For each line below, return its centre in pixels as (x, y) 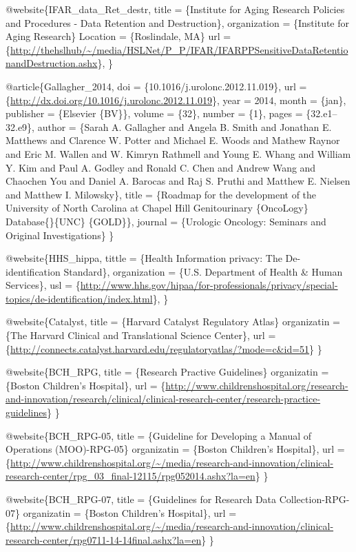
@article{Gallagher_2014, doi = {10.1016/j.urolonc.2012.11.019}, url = (156, 86)
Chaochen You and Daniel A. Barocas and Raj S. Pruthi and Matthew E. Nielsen (178, 181)
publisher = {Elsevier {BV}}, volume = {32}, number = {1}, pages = (154, 113)
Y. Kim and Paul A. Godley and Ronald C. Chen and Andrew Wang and (161, 167)
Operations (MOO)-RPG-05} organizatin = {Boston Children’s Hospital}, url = (175, 449)
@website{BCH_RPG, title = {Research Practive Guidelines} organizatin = (167, 372)
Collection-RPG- (314, 499)
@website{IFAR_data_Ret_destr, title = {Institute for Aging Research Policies (175, 9)
